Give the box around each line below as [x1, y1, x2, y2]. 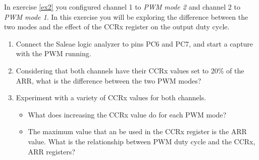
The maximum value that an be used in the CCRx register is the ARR [28, 126, 247, 137]
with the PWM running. [16, 48, 91, 59]
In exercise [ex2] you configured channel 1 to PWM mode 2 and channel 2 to [4, 2, 240, 12]
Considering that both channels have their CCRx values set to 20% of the [16, 65, 244, 75]
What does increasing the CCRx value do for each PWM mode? [28, 109, 227, 119]
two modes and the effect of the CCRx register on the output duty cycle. [4, 21, 230, 32]
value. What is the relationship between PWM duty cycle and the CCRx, [28, 136, 255, 146]
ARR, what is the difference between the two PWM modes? [16, 75, 201, 86]
